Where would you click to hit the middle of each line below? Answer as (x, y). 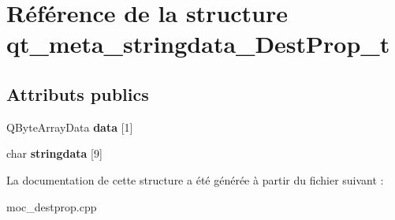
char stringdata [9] (54, 153)
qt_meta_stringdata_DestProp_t (198, 44)
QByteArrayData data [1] (70, 127)
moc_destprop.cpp (52, 206)
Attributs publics (78, 93)
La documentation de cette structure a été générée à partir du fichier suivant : (195, 179)
